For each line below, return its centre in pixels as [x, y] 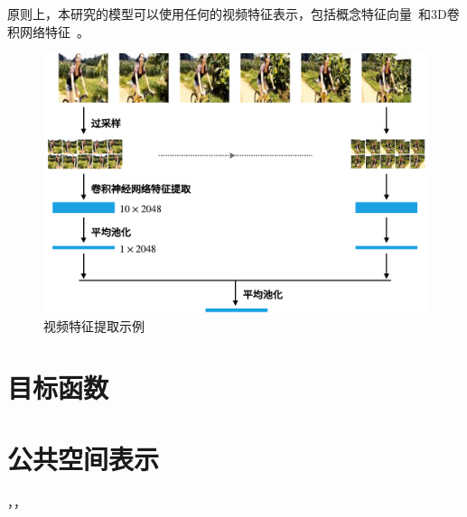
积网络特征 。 [48, 31]
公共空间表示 [84, 458]
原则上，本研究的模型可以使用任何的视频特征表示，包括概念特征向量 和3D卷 [233, 14]
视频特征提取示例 [94, 325]
